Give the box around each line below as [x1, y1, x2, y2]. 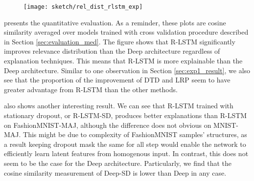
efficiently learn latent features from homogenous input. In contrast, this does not [4, 148, 249, 159]
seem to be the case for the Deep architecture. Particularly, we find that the [4, 158, 232, 168]
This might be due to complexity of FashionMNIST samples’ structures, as [23, 129, 247, 140]
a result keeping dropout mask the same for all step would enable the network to [4, 139, 246, 149]
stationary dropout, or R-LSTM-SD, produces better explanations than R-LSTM [4, 110, 247, 120]
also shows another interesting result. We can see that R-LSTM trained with [4, 101, 233, 111]
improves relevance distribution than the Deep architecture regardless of [4, 46, 220, 56]
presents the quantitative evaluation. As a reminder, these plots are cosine [4, 17, 226, 27]
